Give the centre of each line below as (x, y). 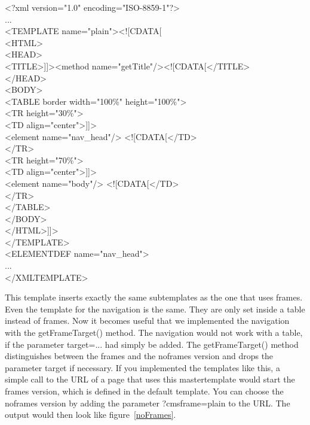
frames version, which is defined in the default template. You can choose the (144, 391)
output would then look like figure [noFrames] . (90, 415)
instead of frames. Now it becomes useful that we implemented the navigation (147, 321)
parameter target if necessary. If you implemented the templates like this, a (142, 367)
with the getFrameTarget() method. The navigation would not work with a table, (154, 333)
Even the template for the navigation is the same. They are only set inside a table (155, 309)
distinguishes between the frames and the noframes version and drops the (139, 356)
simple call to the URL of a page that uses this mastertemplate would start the (150, 379)
